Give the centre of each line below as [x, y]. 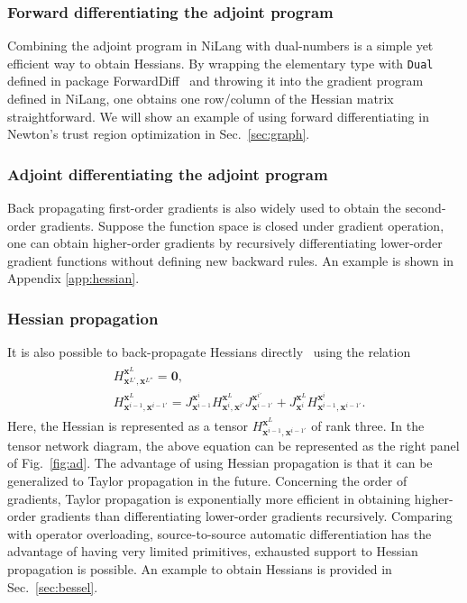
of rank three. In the [368, 426]
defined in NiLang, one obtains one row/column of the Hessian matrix [201, 99]
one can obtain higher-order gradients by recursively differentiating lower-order [225, 243]
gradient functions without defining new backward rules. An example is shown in [231, 260]
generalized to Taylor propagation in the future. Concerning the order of [207, 480]
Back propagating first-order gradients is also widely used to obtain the [204, 208]
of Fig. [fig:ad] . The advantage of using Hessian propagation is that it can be [220, 463]
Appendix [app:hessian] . [73, 278]
